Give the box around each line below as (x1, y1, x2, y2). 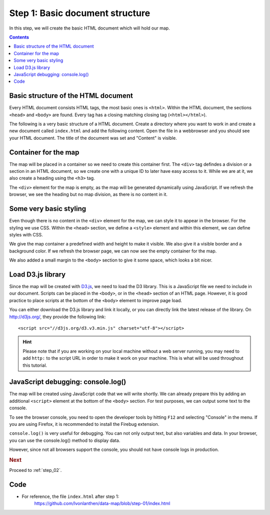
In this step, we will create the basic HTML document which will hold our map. (9, 25, 170, 31)
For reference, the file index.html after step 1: (21, 493, 119, 499)
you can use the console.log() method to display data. (9, 437, 120, 443)
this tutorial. (22, 362, 47, 368)
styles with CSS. (9, 231, 43, 237)
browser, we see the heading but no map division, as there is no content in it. (9, 191, 167, 197)
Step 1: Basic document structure (9, 8, 150, 19)
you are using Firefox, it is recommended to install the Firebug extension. (9, 421, 159, 427)
